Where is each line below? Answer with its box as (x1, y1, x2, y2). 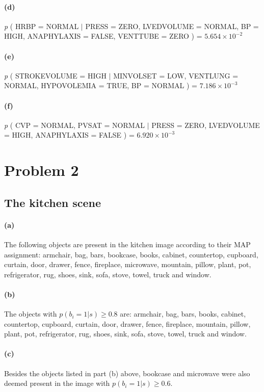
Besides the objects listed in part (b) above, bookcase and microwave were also (4, 368, 250, 378)
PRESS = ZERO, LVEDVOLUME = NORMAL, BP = (85, 20, 259, 31)
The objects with (4, 308, 57, 319)
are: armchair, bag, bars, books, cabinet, (120, 308, 246, 319)
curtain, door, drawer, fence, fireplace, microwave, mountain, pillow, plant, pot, (4, 259, 251, 270)
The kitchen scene (4, 194, 101, 210)
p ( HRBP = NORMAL (4, 20, 79, 31)
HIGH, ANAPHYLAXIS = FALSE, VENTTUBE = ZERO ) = (4, 31, 202, 41)
